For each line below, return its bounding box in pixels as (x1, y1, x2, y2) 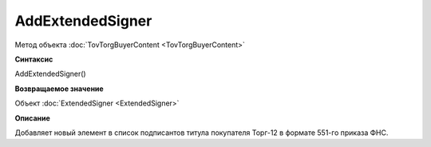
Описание (14, 113, 51, 123)
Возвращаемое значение (14, 84, 104, 93)
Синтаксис (14, 54, 53, 64)
